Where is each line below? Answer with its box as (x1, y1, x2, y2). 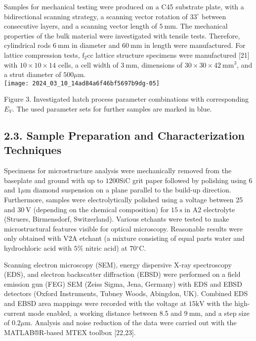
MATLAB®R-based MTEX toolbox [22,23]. (4, 327, 136, 337)
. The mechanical (175, 21, 228, 31)
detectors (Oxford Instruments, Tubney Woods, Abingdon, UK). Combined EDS (4, 288, 248, 299)
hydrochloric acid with (4, 242, 72, 253)
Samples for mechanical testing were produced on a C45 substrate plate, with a (4, 1, 244, 11)
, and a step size (201, 307, 250, 318)
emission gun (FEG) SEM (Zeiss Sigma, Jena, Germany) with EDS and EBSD (4, 278, 242, 289)
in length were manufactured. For (144, 40, 246, 50)
